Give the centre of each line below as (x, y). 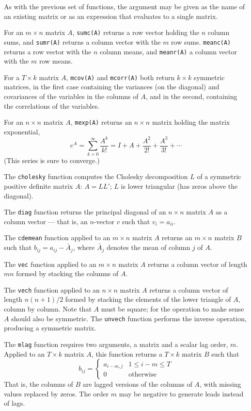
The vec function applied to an (50, 264)
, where (84, 247)
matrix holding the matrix (191, 122)
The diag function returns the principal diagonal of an (85, 212)
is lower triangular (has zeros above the (179, 186)
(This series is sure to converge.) (52, 160)
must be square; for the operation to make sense (173, 309)
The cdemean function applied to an (57, 238)
